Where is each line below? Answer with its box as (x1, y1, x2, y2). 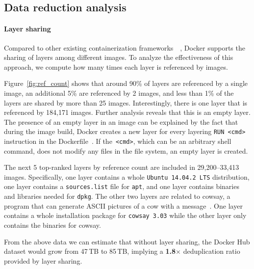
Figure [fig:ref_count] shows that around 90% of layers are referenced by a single (4, 78, 248, 88)
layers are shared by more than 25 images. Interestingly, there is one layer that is (4, 97, 248, 108)
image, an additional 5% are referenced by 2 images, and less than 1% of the (4, 87, 234, 98)
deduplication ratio (183, 246, 240, 256)
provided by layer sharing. (4, 255, 82, 266)
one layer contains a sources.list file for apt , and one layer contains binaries (4, 181, 239, 191)
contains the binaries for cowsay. (4, 220, 101, 230)
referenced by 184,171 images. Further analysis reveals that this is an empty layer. (4, 107, 251, 117)
